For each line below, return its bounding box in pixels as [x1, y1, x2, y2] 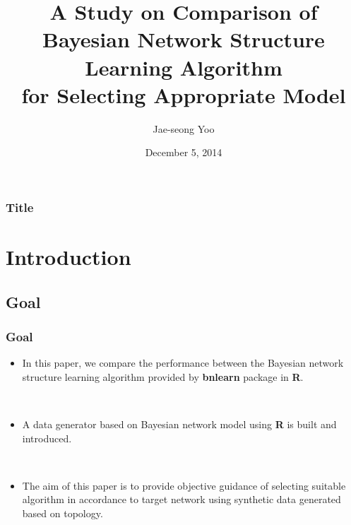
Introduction [6, 242, 131, 271]
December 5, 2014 [145, 145, 222, 160]
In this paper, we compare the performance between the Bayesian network [22, 355, 344, 370]
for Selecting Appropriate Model [21, 80, 346, 109]
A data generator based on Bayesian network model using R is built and [22, 416, 337, 431]
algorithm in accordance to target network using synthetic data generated [22, 492, 341, 507]
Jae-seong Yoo [153, 121, 215, 136]
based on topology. [22, 505, 103, 520]
